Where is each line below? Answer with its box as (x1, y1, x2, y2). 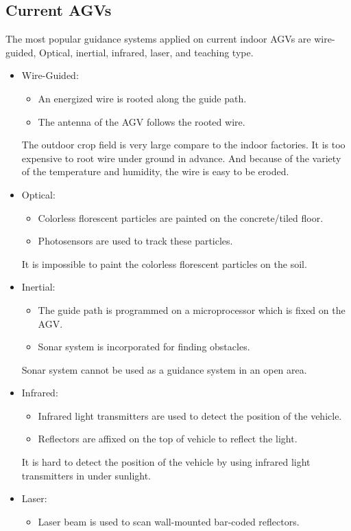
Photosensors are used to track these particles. (38, 234, 233, 248)
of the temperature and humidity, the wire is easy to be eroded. (21, 164, 289, 179)
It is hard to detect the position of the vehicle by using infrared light (21, 455, 311, 469)
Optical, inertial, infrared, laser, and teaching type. (39, 45, 254, 59)
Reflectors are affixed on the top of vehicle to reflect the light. (38, 431, 298, 446)
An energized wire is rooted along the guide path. (38, 91, 247, 105)
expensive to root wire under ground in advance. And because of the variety (21, 150, 341, 165)
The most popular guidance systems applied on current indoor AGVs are (5, 32, 311, 46)
